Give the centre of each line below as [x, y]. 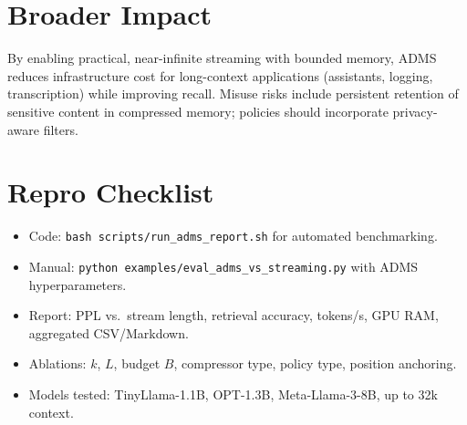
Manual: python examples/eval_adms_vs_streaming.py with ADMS [223, 266]
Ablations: [57, 363]
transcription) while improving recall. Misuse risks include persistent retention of [233, 93]
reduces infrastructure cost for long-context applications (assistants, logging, [220, 75]
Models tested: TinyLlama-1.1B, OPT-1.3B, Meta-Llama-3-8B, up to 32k [233, 394]
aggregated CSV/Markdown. [109, 332]
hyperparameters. [78, 284]
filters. [61, 129]
